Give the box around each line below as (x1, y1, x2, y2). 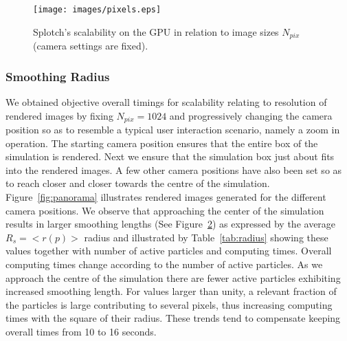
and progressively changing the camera (169, 108, 333, 122)
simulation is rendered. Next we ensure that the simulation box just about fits (5, 149, 335, 164)
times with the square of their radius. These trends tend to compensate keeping (5, 311, 341, 325)
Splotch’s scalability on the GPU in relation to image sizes (33, 24, 279, 38)
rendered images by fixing (5, 108, 113, 122)
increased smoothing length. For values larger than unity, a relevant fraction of (5, 284, 337, 298)
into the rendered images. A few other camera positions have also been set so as (5, 162, 342, 177)
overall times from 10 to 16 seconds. (5, 324, 157, 338)
